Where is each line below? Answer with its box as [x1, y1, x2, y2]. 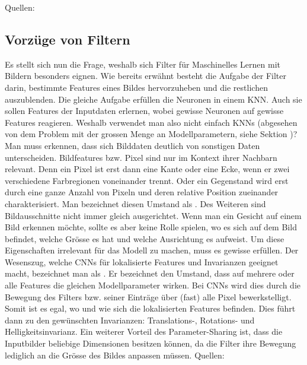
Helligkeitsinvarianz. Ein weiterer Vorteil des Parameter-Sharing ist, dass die [5, 325, 283, 338]
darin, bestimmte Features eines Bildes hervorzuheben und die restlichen [5, 81, 268, 93]
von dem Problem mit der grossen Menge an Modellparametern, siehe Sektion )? [5, 128, 298, 140]
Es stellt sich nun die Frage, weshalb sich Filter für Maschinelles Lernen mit [5, 58, 281, 70]
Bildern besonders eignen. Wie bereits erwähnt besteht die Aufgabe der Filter [5, 69, 286, 82]
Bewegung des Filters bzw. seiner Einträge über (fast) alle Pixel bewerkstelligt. [5, 290, 292, 303]
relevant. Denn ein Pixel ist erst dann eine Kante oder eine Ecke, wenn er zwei [5, 163, 290, 175]
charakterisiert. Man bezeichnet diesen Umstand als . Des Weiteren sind [5, 197, 266, 210]
